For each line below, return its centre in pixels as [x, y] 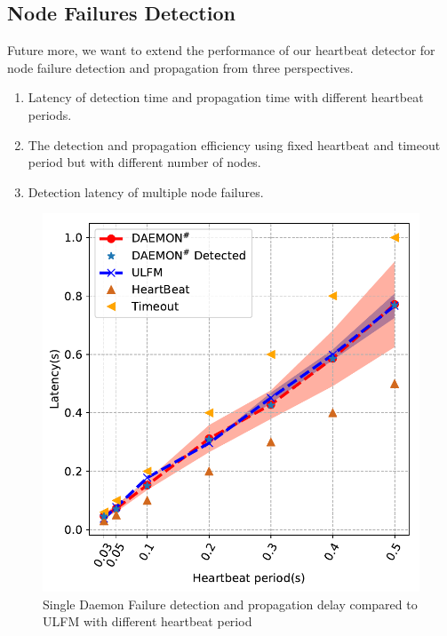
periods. [50, 114]
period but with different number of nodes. [144, 162]
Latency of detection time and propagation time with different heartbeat [226, 97]
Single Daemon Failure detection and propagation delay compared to [230, 604]
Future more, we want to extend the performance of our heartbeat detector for [221, 50]
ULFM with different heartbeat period [148, 621]
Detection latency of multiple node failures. [146, 191]
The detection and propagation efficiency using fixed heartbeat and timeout [234, 144]
